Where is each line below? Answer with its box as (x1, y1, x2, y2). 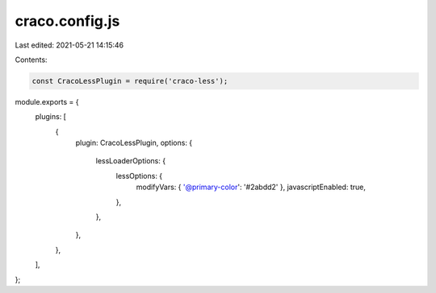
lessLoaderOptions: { (95, 156, 166, 166)
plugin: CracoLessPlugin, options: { (75, 138, 193, 148)
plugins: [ (35, 112, 66, 122)
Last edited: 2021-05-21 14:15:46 (15, 40, 124, 50)
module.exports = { (15, 97, 79, 106)
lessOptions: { (115, 171, 163, 180)
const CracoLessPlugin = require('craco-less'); (31, 76, 228, 85)
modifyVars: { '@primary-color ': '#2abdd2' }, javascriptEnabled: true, (136, 182, 367, 192)
